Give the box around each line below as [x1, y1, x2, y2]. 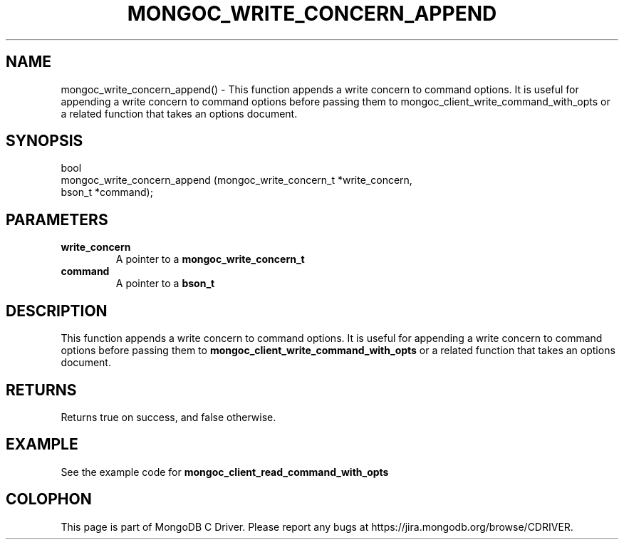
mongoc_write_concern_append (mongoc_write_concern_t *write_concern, [61, 174, 412, 187]
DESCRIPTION [6, 301, 108, 320]
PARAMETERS [6, 210, 108, 229]
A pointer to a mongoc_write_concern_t [115, 253, 305, 266]
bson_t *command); [61, 186, 153, 199]
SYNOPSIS [6, 132, 83, 150]
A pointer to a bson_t [115, 277, 215, 290]
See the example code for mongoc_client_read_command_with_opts [61, 465, 389, 478]
